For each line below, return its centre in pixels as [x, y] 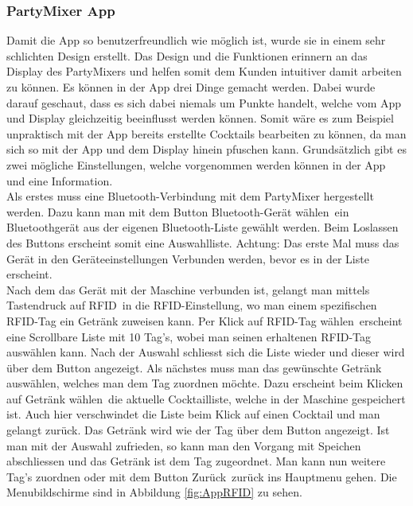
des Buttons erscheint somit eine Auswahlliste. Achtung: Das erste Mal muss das [203, 242]
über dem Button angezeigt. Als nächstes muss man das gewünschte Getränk [194, 367]
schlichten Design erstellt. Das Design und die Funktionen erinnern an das [187, 55]
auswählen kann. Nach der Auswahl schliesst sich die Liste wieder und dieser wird [206, 352]
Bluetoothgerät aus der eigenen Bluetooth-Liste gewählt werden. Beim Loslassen [203, 227]
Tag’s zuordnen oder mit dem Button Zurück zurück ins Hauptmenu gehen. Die [202, 476]
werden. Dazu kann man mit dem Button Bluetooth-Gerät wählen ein [178, 211]
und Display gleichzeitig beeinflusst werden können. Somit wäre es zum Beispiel [200, 118]
